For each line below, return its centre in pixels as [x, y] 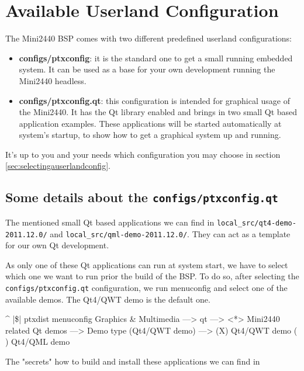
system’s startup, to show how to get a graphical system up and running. [150, 135]
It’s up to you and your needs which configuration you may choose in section [143, 154]
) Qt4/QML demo [38, 341]
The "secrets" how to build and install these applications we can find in [133, 361]
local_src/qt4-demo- [256, 223]
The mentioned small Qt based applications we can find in [110, 222]
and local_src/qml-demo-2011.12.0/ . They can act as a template [170, 233]
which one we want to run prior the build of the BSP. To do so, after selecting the [152, 276]
